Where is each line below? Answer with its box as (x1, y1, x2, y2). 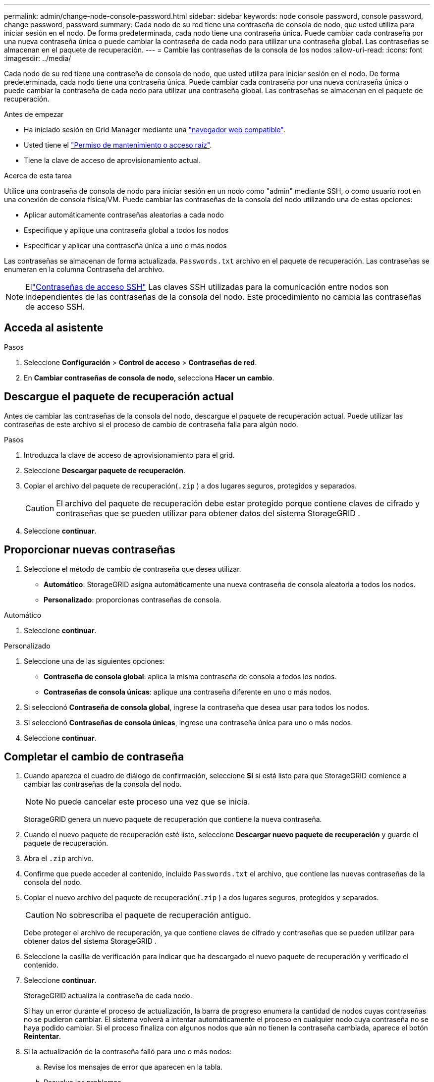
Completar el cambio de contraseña (4, 750, 184, 763)
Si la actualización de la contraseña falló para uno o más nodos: (24, 1047, 232, 1056)
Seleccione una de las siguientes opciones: (24, 656, 165, 665)
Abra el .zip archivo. (24, 854, 94, 863)
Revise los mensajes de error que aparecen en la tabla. (44, 1063, 223, 1072)
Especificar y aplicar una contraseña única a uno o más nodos (24, 241, 227, 250)
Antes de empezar (4, 110, 64, 118)
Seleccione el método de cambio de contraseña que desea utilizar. (24, 564, 241, 573)
